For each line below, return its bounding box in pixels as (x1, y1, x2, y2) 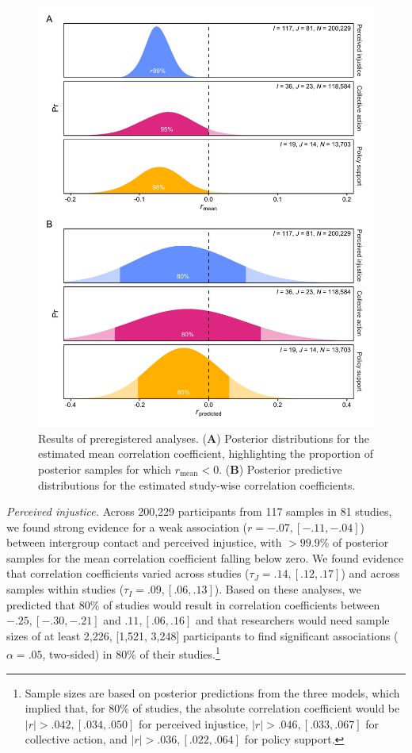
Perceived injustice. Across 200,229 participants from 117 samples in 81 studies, (6, 503, 392, 520)
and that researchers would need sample (195, 612, 390, 628)
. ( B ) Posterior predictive (219, 460, 342, 477)
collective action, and (25, 731, 128, 747)
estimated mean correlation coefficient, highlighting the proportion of (38, 445, 373, 462)
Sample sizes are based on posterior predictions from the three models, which (25, 684, 400, 701)
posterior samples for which (38, 460, 171, 477)
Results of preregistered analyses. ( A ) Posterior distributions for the (38, 429, 369, 446)
